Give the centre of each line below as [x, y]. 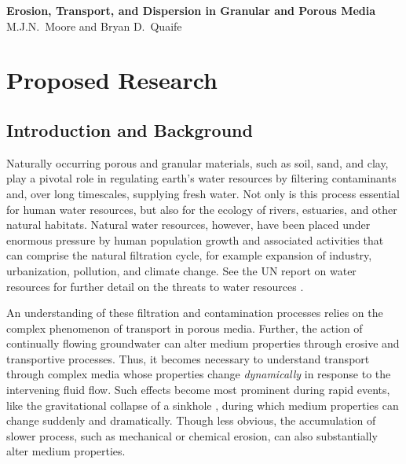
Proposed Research [112, 80]
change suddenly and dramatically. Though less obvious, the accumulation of [191, 420]
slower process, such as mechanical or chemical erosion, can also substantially [192, 435]
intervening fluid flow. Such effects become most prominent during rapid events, [198, 390]
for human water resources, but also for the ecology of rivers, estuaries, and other [202, 209]
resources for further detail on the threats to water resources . [155, 286]
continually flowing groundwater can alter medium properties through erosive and [203, 343]
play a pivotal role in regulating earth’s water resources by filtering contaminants [201, 178]
